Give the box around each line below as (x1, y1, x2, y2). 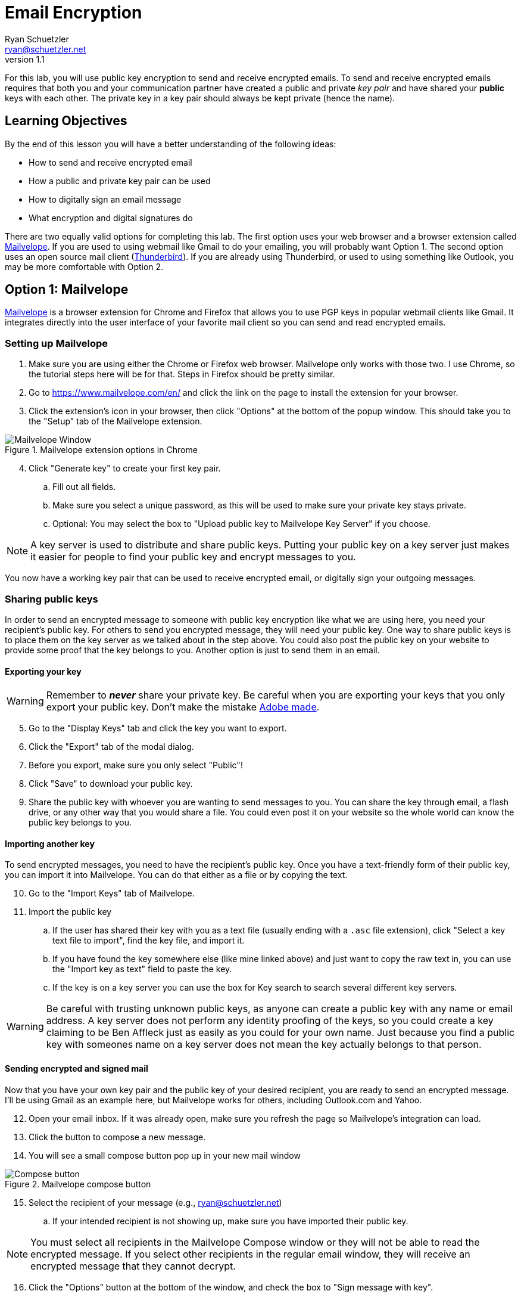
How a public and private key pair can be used (29, 175, 211, 186)
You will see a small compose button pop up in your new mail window (29, 1150, 301, 1161)
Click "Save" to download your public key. (29, 778, 193, 789)
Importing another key (5, 838, 95, 849)
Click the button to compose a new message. (29, 1131, 206, 1142)
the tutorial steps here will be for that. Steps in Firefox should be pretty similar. (29, 369, 335, 380)
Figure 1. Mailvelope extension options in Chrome (5, 445, 198, 455)
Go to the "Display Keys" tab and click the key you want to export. (29, 723, 287, 734)
